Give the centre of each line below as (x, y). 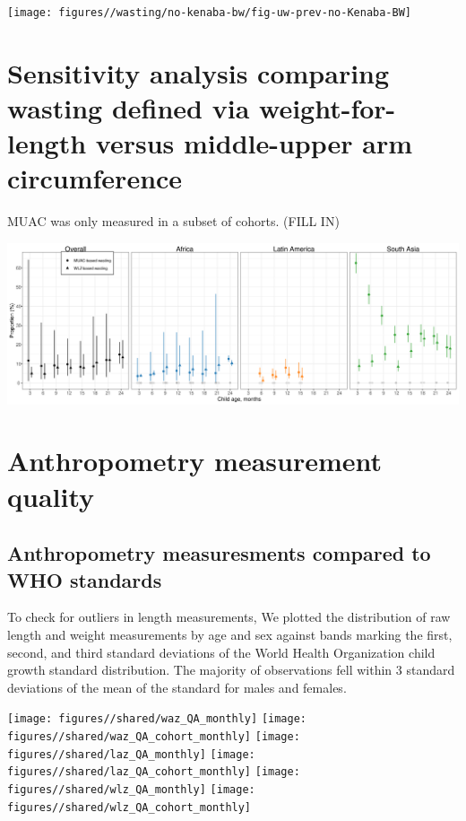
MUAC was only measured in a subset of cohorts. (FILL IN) (173, 221)
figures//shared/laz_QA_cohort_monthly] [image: (154, 772)
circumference (95, 178)
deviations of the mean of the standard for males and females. (177, 687)
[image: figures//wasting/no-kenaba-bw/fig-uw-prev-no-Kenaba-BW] (210, 13)
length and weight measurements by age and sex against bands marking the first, (230, 634)
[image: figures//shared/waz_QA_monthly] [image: (157, 719)
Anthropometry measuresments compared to (219, 553)
